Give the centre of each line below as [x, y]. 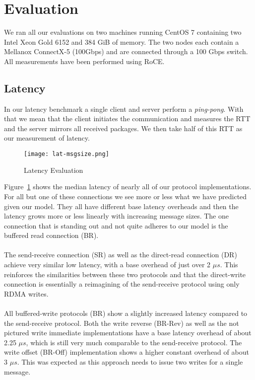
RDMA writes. [26, 293]
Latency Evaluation [54, 170]
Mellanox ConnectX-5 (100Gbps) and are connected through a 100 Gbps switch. [126, 51]
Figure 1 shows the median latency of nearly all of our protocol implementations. [128, 187]
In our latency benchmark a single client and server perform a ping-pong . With [124, 109]
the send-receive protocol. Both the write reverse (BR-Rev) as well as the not [122, 323]
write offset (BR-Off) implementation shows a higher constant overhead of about [127, 352]
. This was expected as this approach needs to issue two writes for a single [130, 362]
